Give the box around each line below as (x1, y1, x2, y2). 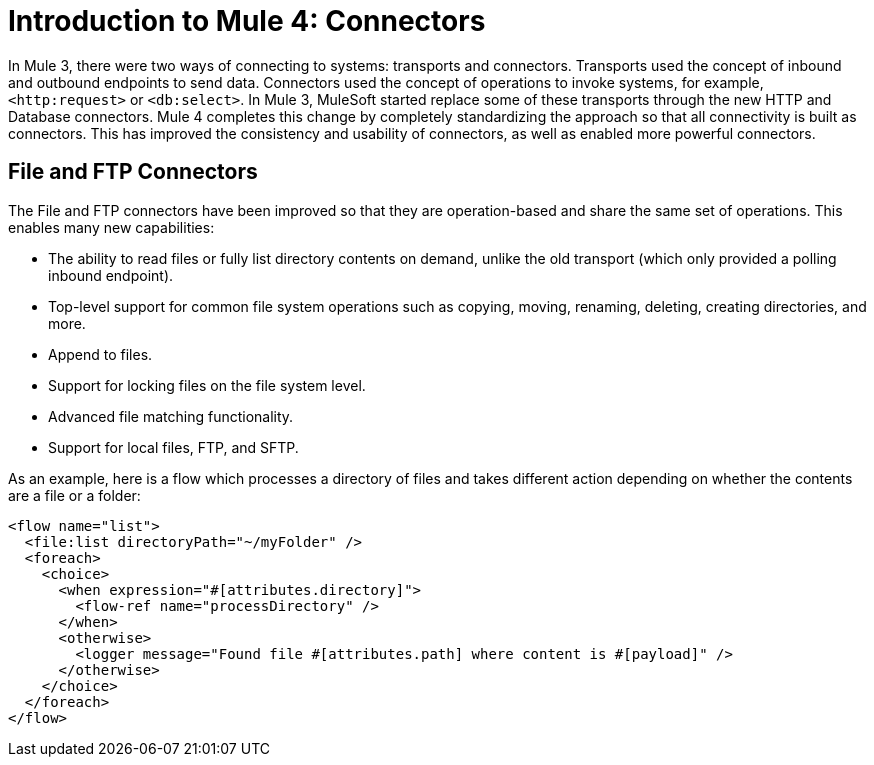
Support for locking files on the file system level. (48, 376, 366, 394)
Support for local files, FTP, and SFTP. (48, 438, 299, 456)
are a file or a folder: (8, 486, 141, 504)
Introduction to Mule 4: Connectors (8, 4, 486, 38)
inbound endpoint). (48, 266, 174, 284)
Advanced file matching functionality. (48, 407, 294, 425)
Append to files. (48, 345, 153, 363)
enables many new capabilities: (8, 218, 215, 236)
